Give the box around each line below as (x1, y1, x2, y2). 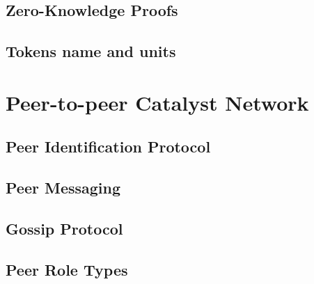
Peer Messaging (6, 177, 121, 198)
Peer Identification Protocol (6, 136, 211, 157)
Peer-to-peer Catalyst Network (6, 88, 309, 116)
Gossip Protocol (6, 217, 123, 239)
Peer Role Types (6, 258, 128, 280)
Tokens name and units (6, 40, 176, 62)
